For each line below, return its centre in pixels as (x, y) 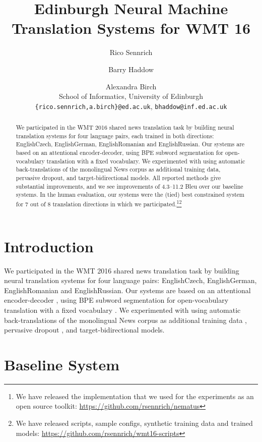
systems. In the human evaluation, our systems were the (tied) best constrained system (130, 195)
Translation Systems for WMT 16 (131, 28)
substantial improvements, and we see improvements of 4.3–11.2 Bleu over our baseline (129, 186)
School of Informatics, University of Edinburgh (131, 96)
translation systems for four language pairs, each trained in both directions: (115, 135)
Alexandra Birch (131, 86)
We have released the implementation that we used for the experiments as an (135, 396)
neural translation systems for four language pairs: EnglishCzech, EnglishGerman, (130, 280)
